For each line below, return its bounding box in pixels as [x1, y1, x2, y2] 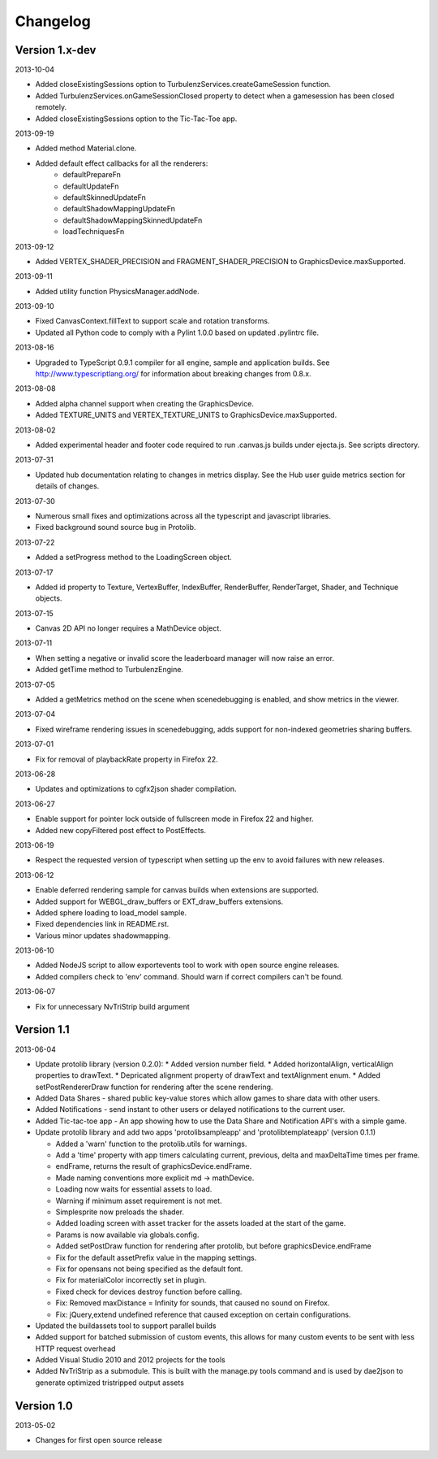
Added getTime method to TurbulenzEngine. [35, 665, 184, 675]
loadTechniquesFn [62, 227, 125, 237]
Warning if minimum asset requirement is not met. [55, 1196, 222, 1205]
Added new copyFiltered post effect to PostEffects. [35, 825, 207, 835]
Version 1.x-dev [15, 43, 97, 57]
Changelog [15, 12, 91, 30]
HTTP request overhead [35, 1344, 116, 1353]
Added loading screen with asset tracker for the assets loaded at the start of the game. [55, 1218, 346, 1228]
